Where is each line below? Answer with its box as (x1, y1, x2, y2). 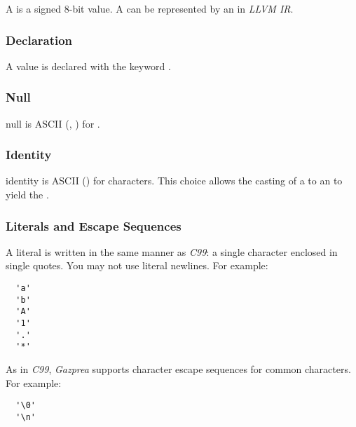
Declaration (6, 31, 73, 48)
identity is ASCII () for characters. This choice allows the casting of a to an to (6, 173, 343, 188)
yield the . (6, 187, 49, 202)
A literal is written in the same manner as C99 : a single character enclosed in (6, 244, 338, 259)
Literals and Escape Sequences (6, 217, 182, 234)
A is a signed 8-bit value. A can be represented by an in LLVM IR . (6, 1, 294, 15)
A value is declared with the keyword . (6, 58, 171, 73)
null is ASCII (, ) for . (6, 116, 100, 130)
